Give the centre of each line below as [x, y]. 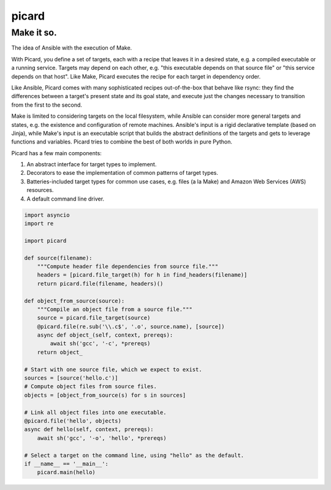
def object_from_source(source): [74, 301]
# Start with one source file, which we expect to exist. [113, 369]
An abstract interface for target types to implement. [92, 164]
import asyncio [47, 215]
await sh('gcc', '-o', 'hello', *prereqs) [102, 438]
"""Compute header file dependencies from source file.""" [128, 266]
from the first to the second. [47, 105]
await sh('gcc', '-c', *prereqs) [100, 344]
